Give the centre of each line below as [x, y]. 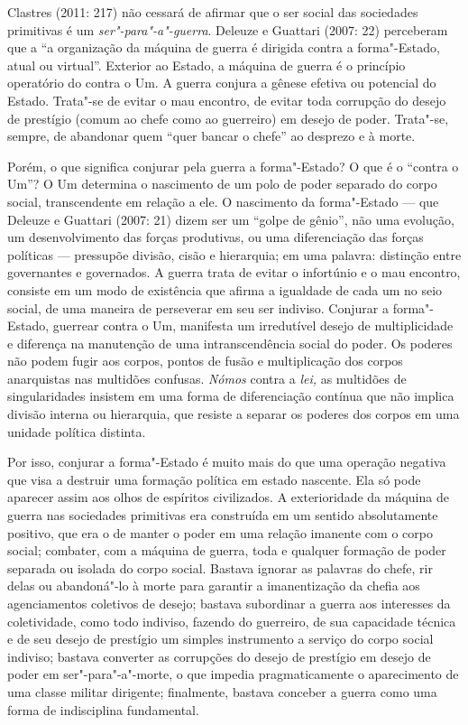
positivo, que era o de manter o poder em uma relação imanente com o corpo [220, 532]
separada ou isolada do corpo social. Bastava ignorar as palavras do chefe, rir [220, 567]
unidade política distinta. [77, 431]
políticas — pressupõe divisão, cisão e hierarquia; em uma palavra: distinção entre [234, 254]
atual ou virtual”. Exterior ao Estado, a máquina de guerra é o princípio [206, 65]
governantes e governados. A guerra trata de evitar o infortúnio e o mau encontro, [234, 272]
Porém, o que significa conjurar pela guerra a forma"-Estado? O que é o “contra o [233, 166]
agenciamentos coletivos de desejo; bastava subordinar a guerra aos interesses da [229, 603]
